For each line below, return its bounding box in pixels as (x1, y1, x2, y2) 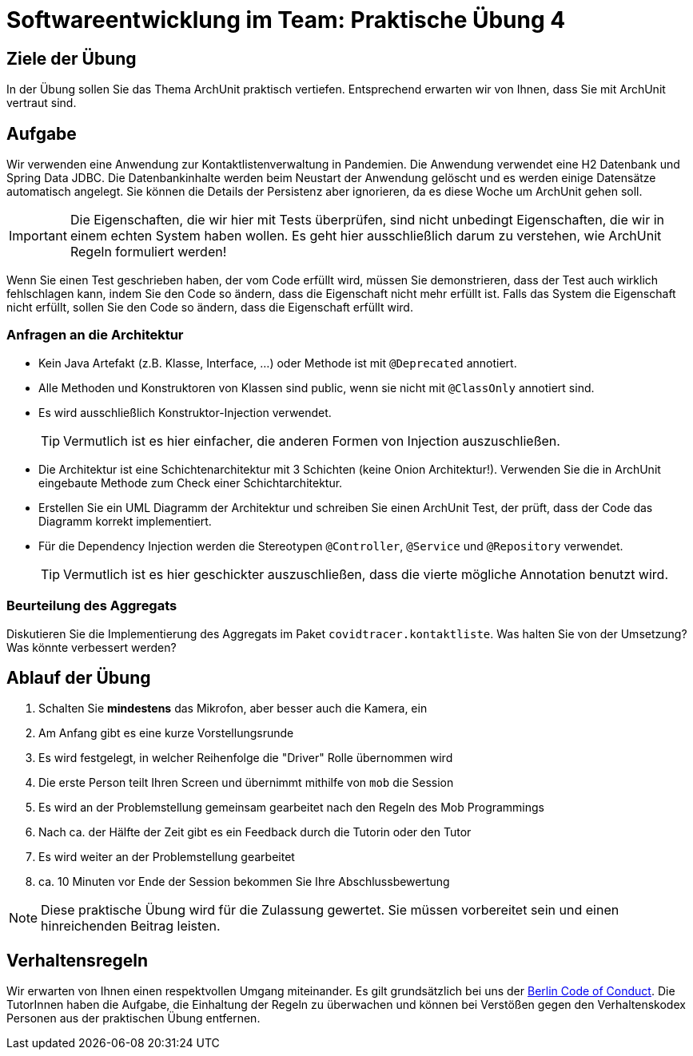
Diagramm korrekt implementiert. (38, 514, 212, 528)
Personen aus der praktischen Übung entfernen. (6, 1011, 261, 1026)
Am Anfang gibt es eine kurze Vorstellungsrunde (38, 726, 294, 740)
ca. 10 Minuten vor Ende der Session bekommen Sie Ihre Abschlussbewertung (38, 875, 450, 889)
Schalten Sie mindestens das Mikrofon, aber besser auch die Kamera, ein (38, 701, 428, 716)
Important (9, 228, 67, 244)
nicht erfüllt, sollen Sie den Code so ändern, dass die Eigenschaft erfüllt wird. (6, 300, 413, 315)
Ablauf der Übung (6, 667, 151, 688)
